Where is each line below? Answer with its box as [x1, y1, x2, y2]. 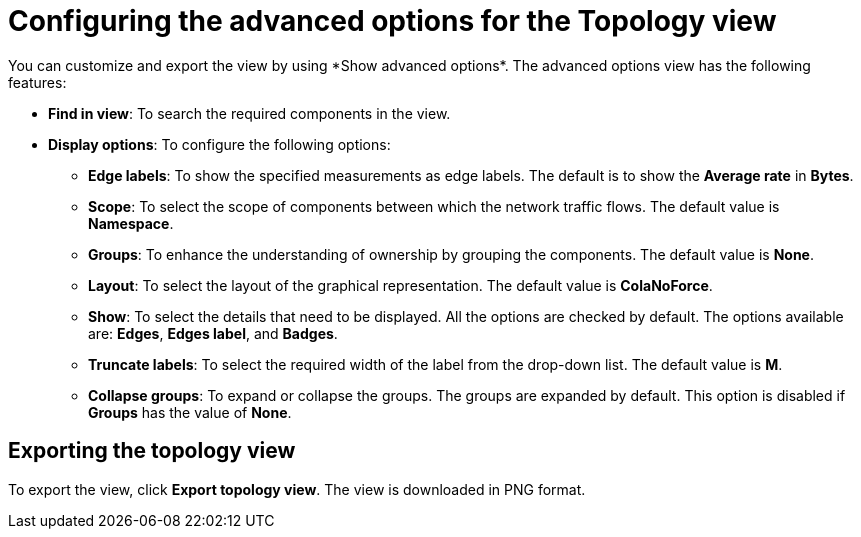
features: [8, 73, 67, 91]
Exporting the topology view [8, 438, 296, 464]
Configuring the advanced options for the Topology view [8, 4, 777, 38]
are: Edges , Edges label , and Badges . [88, 324, 338, 342]
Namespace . [88, 214, 174, 232]
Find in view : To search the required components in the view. [48, 104, 451, 122]
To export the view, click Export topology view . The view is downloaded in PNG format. [8, 480, 586, 498]
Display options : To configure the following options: [48, 135, 391, 153]
